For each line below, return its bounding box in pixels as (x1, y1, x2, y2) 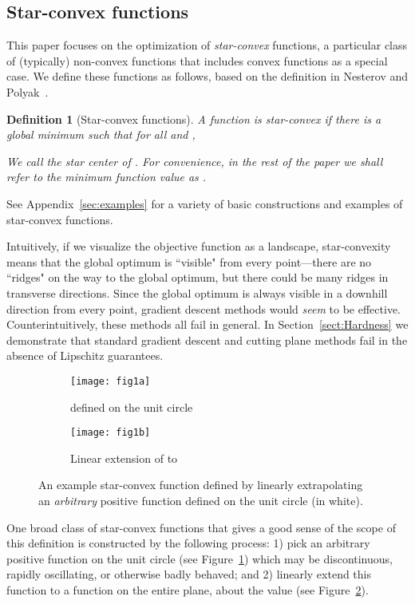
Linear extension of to (70, 449, 178, 466)
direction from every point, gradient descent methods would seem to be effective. (6, 300, 401, 317)
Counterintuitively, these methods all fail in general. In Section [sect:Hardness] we (6, 316, 409, 333)
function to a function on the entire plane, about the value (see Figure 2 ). (6, 581, 369, 598)
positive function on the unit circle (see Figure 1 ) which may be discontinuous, (6, 550, 393, 566)
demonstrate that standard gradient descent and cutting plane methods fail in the (6, 331, 408, 348)
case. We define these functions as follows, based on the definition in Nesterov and (6, 68, 409, 85)
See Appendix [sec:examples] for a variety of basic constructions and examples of (6, 195, 403, 211)
